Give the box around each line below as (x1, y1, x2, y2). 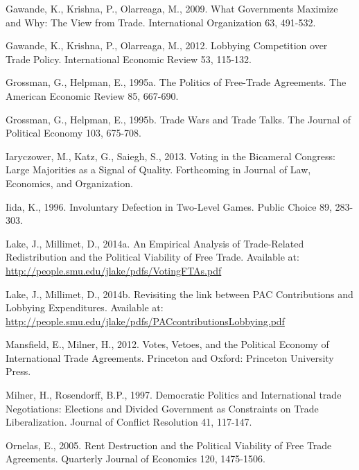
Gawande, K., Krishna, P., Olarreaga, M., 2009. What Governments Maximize (6, 1, 338, 15)
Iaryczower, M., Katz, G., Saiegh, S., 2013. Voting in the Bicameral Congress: (6, 148, 335, 163)
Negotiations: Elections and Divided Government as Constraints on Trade (6, 401, 319, 415)
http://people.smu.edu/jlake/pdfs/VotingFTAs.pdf (6, 263, 222, 277)
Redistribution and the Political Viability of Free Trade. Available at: (6, 250, 299, 264)
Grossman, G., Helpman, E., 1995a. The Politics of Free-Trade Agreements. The (6, 75, 347, 89)
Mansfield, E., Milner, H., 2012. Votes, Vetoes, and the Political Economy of (6, 337, 329, 351)
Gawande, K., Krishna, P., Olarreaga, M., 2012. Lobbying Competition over (6, 38, 328, 53)
